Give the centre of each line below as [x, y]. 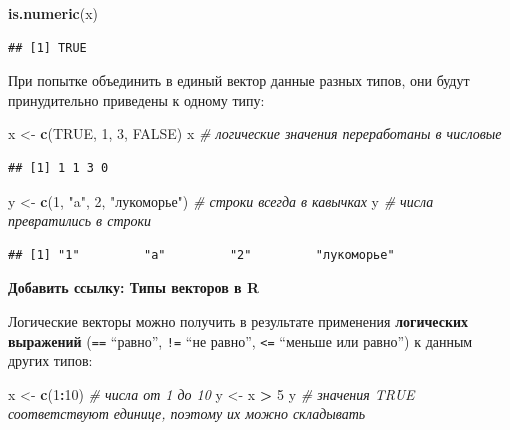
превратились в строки [80, 220]
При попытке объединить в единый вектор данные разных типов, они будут [239, 80]
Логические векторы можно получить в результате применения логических [238, 320]
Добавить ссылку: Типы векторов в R [134, 287]
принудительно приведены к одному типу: [136, 99]
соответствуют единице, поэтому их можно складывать [187, 413]
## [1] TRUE [47, 47]
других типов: [50, 360]
